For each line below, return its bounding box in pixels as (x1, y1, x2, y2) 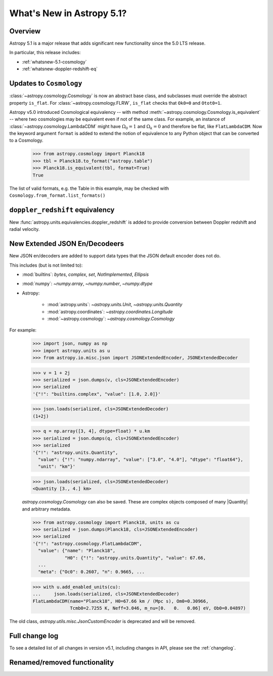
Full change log (9, 631, 59, 640)
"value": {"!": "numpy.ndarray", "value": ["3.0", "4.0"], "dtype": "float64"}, (38, 456, 244, 462)
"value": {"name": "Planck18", (38, 548, 116, 554)
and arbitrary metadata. (22, 506, 71, 512)
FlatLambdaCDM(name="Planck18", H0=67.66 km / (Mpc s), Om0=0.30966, (32, 598, 209, 604)
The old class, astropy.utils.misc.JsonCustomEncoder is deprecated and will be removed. (9, 618, 196, 624)
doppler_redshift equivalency (9, 205, 115, 214)
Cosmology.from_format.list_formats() (9, 193, 106, 198)
